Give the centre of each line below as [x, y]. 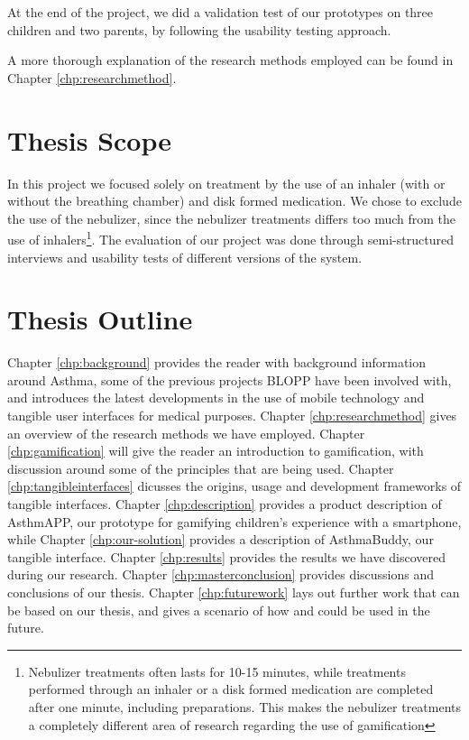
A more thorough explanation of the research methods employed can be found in [230, 60]
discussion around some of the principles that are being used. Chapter [201, 468]
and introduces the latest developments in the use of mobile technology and [216, 398]
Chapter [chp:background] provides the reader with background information [217, 362]
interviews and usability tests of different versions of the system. [185, 257]
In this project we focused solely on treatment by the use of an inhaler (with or [226, 183]
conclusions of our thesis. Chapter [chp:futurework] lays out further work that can [234, 592]
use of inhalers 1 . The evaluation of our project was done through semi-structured [230, 238]
